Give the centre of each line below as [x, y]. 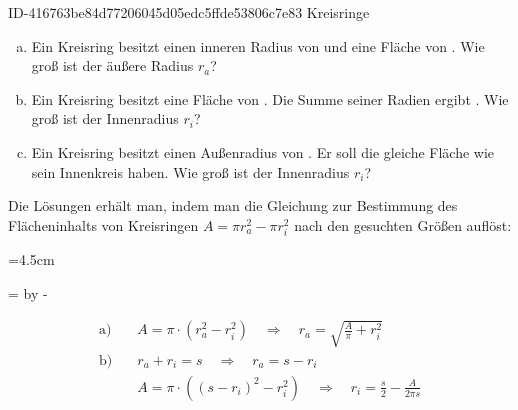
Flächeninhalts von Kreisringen [103, 224]
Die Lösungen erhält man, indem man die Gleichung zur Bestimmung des [233, 205]
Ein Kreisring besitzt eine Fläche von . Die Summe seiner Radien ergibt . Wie [270, 98]
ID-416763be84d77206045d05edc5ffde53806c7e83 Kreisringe [189, 12]
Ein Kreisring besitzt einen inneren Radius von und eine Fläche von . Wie [258, 45]
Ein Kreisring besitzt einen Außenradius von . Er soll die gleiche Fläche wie [263, 151]
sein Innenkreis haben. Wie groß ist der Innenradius [190, 171]
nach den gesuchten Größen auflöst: [403, 224]
